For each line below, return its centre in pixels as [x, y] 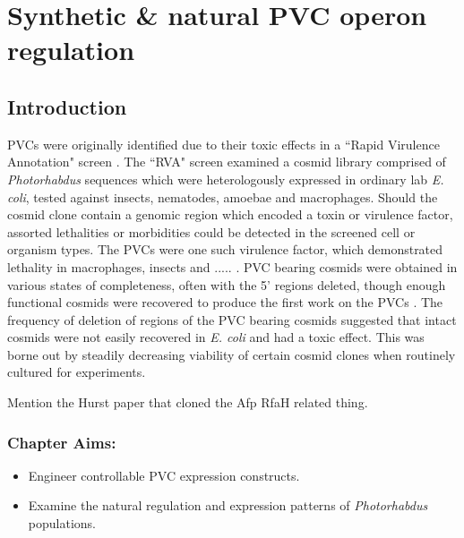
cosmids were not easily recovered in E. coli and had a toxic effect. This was [216, 337]
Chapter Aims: [62, 442]
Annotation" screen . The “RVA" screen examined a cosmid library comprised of [227, 162]
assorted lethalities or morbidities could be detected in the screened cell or [211, 231]
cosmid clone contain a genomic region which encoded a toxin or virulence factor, [230, 214]
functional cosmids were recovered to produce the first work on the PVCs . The [225, 302]
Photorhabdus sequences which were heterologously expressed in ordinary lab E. [226, 179]
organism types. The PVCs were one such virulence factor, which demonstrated [225, 249]
